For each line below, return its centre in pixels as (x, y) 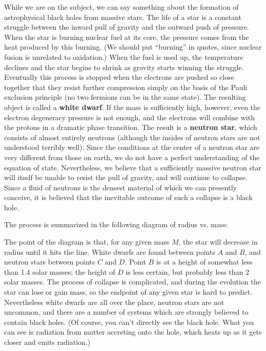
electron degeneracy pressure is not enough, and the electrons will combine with (129, 117)
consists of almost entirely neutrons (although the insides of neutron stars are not (132, 137)
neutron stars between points (50, 262)
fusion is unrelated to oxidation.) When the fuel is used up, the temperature (124, 57)
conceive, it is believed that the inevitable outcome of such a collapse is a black (128, 197)
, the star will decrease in (218, 242)
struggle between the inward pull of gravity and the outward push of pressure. (127, 27)
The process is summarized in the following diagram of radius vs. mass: (116, 224)
